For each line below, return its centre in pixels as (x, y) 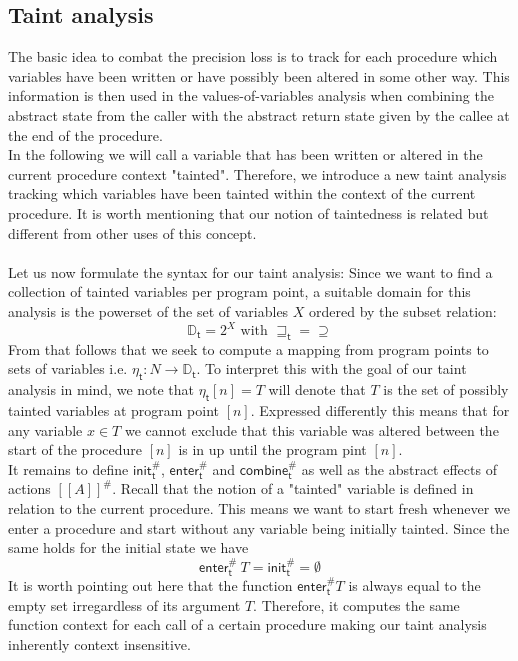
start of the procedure (75, 449)
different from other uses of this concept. (132, 232)
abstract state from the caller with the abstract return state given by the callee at (259, 114)
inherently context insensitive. (99, 643)
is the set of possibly (446, 389)
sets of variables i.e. (68, 368)
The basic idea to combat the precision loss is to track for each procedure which (253, 56)
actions (29, 488)
